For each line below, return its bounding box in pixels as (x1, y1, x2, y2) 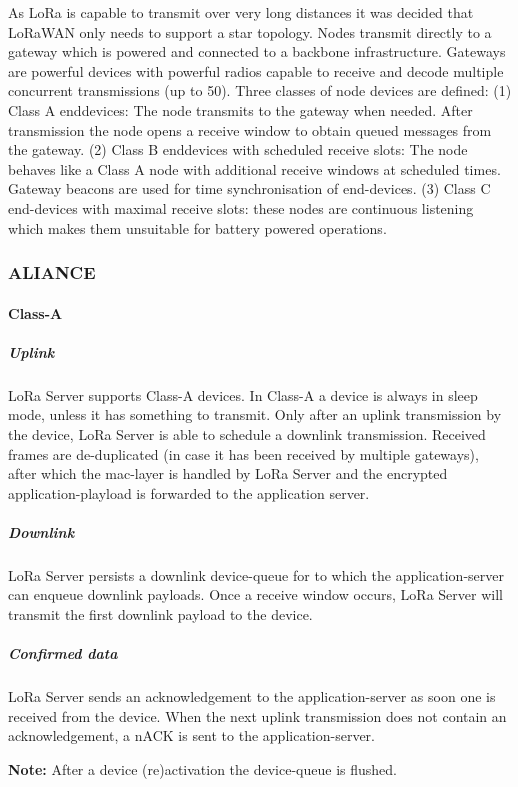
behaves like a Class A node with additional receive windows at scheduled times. (8, 158, 501, 179)
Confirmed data (8, 643, 118, 664)
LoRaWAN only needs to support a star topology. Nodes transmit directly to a (8, 21, 492, 42)
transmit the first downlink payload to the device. (8, 604, 313, 625)
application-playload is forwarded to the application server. (8, 482, 370, 503)
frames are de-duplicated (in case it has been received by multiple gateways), (8, 443, 479, 464)
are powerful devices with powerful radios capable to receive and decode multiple (8, 60, 504, 81)
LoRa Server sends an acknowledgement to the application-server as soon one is (8, 686, 496, 707)
